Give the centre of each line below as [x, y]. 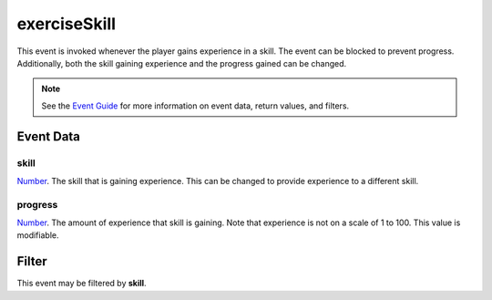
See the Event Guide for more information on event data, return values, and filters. [195, 106]
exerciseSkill [66, 24]
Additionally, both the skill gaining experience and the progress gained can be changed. [182, 63]
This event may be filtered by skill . [82, 284]
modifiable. [38, 235]
